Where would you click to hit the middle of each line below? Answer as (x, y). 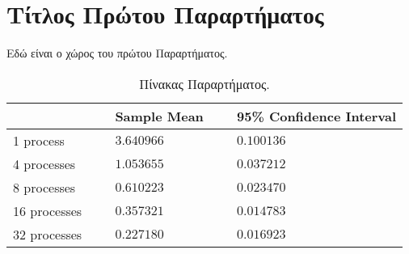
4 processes (44, 163)
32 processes (48, 234)
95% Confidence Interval (317, 116)
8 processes (44, 187)
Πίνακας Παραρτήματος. (204, 83)
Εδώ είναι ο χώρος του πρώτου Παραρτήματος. (117, 53)
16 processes (48, 210)
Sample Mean (159, 116)
